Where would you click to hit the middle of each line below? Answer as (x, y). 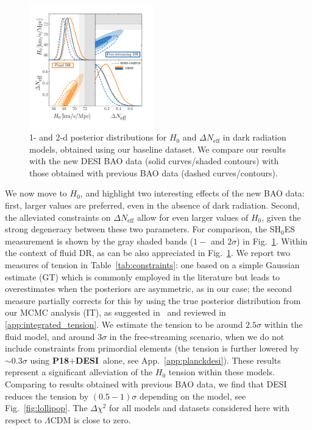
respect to (23, 419)
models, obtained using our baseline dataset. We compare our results (158, 149)
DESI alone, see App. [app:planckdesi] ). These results (178, 360)
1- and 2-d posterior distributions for (98, 137)
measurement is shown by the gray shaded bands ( (99, 241)
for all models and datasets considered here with (200, 408)
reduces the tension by (47, 396)
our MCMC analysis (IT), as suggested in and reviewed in (115, 312)
